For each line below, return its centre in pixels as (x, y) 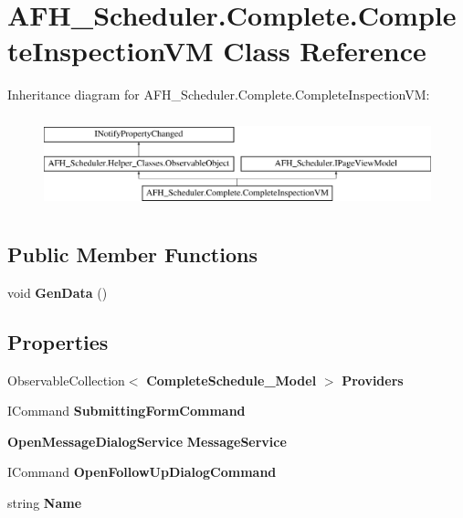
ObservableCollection (66, 380)
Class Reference (325, 51)
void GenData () (58, 292)
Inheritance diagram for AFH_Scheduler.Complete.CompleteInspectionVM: (219, 95)
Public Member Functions (132, 254)
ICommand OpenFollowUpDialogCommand (142, 472)
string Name (45, 502)
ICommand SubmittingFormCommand (126, 411)
